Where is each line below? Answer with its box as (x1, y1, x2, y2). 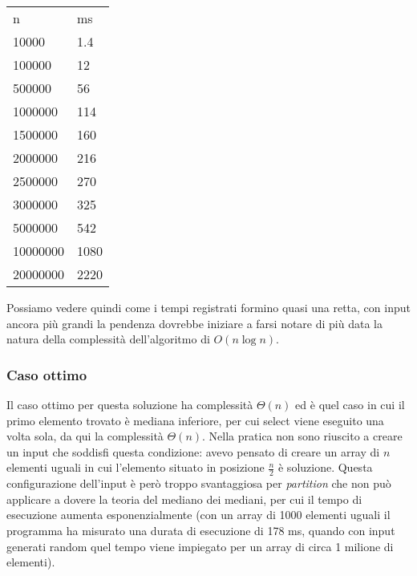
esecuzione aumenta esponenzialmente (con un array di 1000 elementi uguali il (6, 506, 391, 523)
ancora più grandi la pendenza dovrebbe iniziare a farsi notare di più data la (6, 314, 383, 331)
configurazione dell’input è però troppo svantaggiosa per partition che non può (6, 475, 391, 492)
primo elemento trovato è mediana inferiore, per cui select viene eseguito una (6, 412, 384, 428)
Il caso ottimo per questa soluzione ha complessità (6, 396, 253, 412)
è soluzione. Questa (277, 459, 373, 476)
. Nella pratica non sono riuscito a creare (202, 428, 403, 444)
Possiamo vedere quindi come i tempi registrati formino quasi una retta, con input (6, 299, 411, 315)
